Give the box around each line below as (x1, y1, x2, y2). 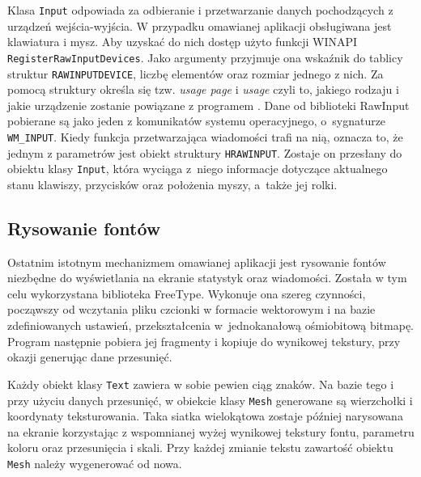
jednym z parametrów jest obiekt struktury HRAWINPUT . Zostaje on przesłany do (7, 144, 402, 161)
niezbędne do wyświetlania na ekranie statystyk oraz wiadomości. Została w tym (7, 269, 407, 286)
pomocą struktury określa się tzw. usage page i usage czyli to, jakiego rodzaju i (7, 81, 399, 98)
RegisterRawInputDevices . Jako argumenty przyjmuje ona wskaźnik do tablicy (7, 49, 403, 65)
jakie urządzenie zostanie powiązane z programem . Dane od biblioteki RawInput (7, 96, 410, 113)
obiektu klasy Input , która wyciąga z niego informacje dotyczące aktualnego (7, 160, 388, 177)
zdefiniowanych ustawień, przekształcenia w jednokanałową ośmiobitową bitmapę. (7, 317, 414, 334)
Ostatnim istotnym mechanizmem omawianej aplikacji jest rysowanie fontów (7, 253, 386, 270)
